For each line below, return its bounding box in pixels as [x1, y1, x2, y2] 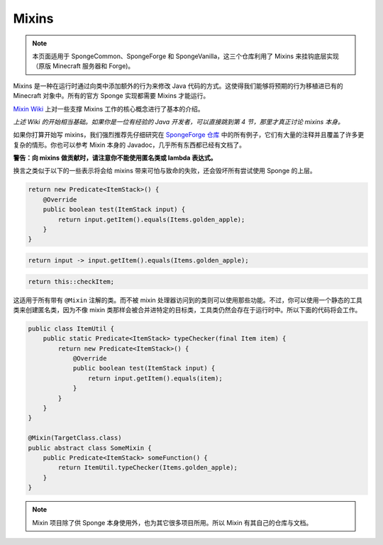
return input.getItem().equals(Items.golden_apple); [57, 215, 245, 224]
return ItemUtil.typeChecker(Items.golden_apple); [57, 463, 238, 472]
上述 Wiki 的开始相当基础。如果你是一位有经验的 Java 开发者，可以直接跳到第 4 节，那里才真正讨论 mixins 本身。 [13, 117, 344, 126]
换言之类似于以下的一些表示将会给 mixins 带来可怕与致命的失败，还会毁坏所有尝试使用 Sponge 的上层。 [13, 167, 317, 175]
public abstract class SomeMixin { [28, 444, 152, 452]
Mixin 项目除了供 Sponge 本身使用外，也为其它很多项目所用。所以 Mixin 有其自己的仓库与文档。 [32, 518, 313, 527]
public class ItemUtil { [28, 324, 115, 333]
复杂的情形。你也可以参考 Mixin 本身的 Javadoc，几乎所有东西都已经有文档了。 [13, 141, 246, 149]
